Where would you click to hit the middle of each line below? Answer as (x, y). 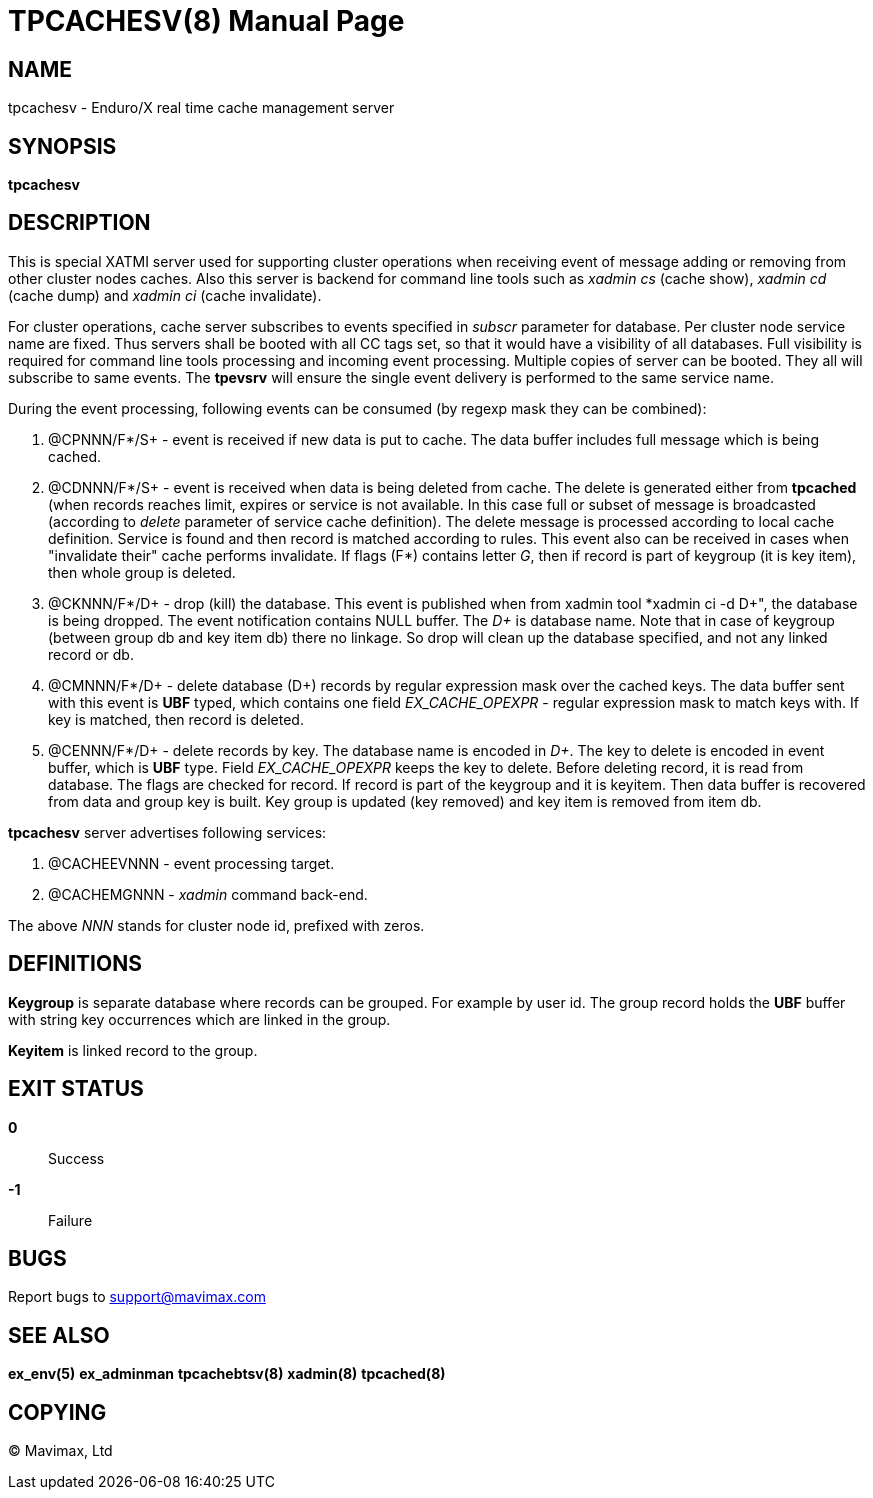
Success (76, 1158)
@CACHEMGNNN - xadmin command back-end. (208, 894)
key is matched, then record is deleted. (176, 719)
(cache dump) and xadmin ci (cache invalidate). (165, 295)
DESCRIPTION (79, 223)
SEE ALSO (59, 1335)
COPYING (57, 1412)
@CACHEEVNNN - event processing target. (191, 863)
